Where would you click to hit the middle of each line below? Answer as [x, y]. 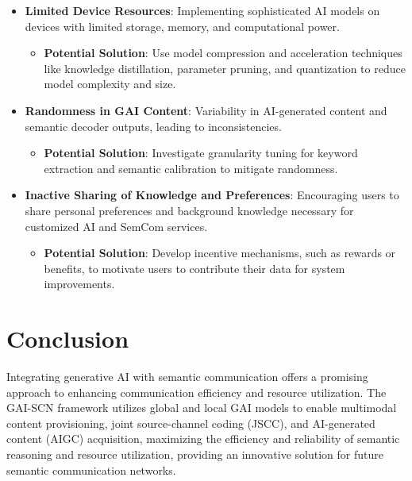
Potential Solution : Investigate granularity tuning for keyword [201, 153]
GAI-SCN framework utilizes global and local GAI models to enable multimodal [202, 408]
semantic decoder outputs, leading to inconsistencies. [153, 126]
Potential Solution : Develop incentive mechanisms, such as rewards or [220, 253]
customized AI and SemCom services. [116, 226]
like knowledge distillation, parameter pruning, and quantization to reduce [225, 68]
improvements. [79, 284]
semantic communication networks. [91, 469]
